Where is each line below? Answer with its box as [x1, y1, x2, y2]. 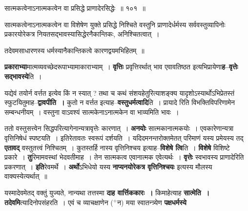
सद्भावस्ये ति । [4, 71, 42, 81]
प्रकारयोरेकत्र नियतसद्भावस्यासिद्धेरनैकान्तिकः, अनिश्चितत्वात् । [4, 29, 160, 39]
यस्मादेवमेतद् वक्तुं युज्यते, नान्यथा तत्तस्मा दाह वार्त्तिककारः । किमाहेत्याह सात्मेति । [4, 187, 210, 197]
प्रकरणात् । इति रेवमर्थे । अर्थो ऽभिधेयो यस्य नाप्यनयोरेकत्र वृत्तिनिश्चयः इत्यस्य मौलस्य [4, 161, 212, 171]
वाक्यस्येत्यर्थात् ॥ [4, 171, 47, 181]
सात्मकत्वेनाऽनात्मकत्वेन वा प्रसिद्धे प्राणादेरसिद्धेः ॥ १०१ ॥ [4, 3, 145, 13]
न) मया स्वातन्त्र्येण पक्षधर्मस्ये [117, 197, 186, 207]
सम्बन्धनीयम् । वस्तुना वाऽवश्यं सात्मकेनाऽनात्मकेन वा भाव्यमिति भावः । [4, 106, 179, 117]
